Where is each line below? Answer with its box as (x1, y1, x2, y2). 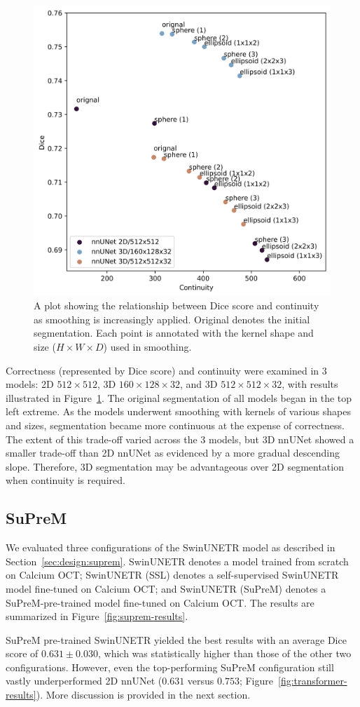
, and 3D (179, 377, 218, 391)
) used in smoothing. (103, 339, 192, 353)
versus (187, 673, 214, 688)
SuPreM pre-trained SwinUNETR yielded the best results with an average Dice (6, 632, 347, 647)
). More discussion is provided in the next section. (36, 687, 251, 702)
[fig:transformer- (278, 673, 347, 688)
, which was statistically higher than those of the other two (97, 646, 352, 661)
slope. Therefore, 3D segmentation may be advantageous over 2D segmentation (6, 459, 344, 473)
